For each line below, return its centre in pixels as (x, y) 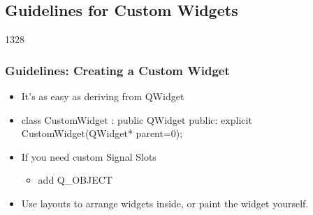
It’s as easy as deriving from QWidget (103, 96)
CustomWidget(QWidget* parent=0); (102, 133)
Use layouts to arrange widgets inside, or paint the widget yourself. (165, 203)
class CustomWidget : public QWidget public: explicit (137, 119)
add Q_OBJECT (75, 180)
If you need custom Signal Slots (89, 156)
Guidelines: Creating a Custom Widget (117, 70)
